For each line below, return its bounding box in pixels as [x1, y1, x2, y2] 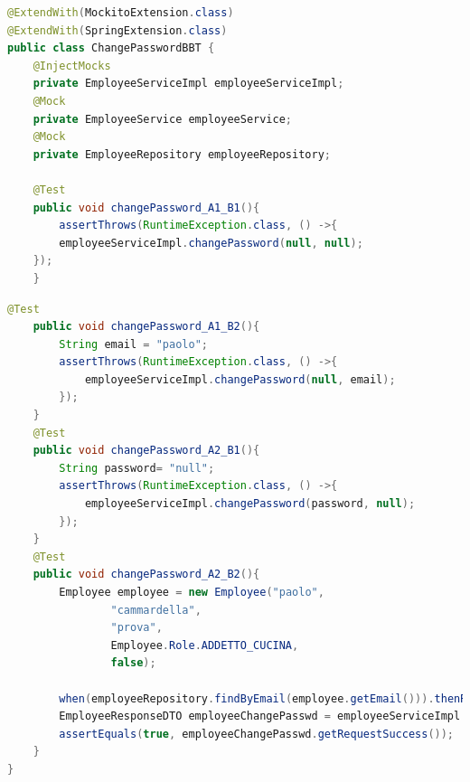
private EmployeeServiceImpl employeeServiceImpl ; [33, 77, 344, 90]
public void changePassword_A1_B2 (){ [33, 320, 260, 334]
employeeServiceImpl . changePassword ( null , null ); [59, 236, 363, 250]
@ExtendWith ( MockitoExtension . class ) [7, 6, 234, 19]
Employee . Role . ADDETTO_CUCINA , [110, 638, 299, 652]
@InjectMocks [33, 59, 111, 72]
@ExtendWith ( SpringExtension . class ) [7, 24, 228, 37]
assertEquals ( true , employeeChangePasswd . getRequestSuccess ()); [59, 727, 455, 740]
